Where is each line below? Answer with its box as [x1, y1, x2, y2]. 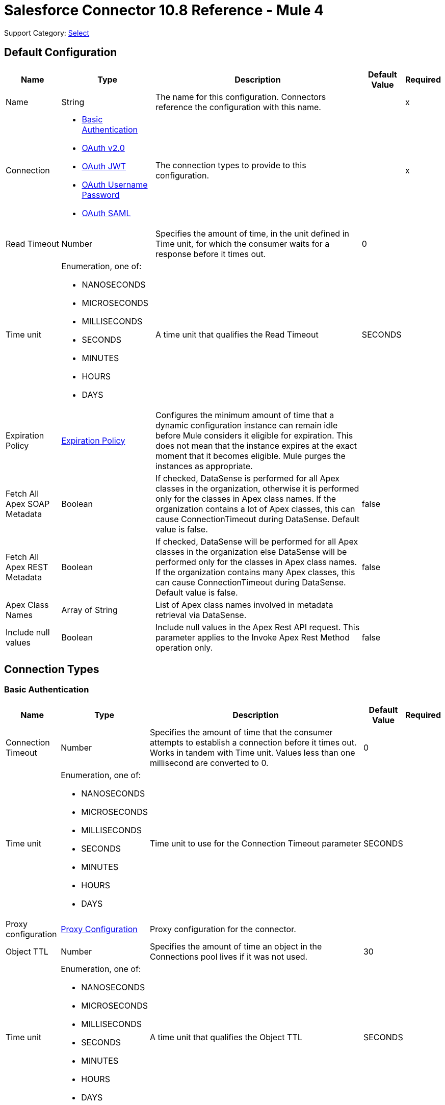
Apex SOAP [6, 498, 50, 509]
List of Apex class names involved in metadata [155, 599, 333, 610]
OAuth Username [82, 179, 148, 190]
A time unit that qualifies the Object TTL [149, 1032, 302, 1042]
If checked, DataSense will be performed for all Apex [155, 536, 358, 547]
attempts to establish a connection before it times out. [149, 737, 357, 748]
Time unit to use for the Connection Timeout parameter [149, 838, 361, 849]
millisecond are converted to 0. [149, 757, 269, 768]
